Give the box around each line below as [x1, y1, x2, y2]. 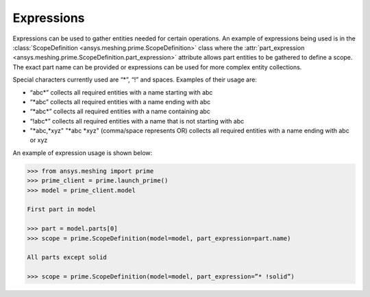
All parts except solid [27, 254, 108, 261]
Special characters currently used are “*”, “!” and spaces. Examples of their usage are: [12, 75, 257, 84]
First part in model [27, 206, 96, 213]
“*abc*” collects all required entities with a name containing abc [29, 107, 210, 116]
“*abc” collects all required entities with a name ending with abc [29, 97, 211, 106]
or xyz [29, 136, 48, 144]
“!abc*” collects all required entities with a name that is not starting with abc [29, 117, 245, 125]
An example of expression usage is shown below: [12, 148, 153, 157]
